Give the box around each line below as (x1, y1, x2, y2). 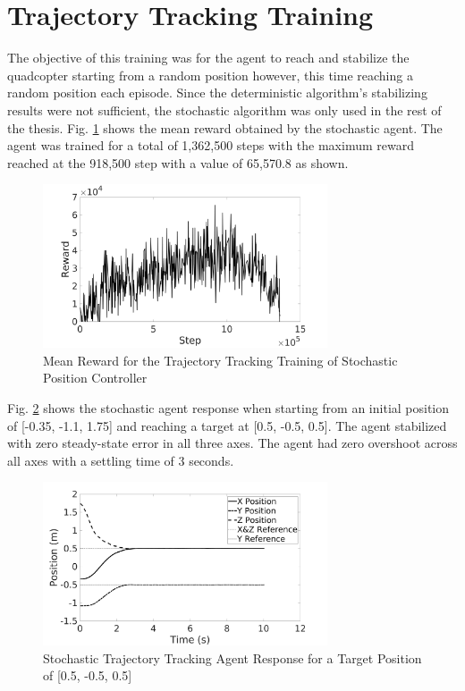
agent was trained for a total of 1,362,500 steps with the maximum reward (7, 136, 414, 155)
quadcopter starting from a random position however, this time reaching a (7, 65, 413, 84)
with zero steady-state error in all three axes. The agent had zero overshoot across (7, 434, 458, 452)
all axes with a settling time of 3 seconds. (7, 451, 234, 469)
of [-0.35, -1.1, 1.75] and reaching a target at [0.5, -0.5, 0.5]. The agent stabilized (7, 416, 447, 434)
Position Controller (43, 368, 148, 387)
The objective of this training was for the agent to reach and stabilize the (7, 48, 410, 67)
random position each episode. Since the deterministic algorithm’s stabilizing (7, 83, 427, 102)
